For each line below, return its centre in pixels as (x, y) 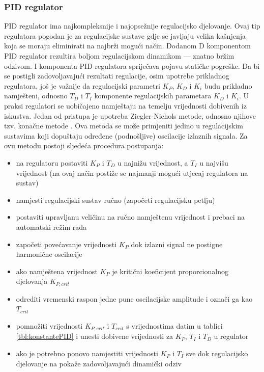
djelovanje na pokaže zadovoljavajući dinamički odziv (99, 363)
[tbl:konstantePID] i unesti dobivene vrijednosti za (95, 336)
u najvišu (214, 162)
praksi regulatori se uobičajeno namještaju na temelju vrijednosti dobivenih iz (125, 105)
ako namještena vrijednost (57, 271)
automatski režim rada (51, 227)
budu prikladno (228, 85)
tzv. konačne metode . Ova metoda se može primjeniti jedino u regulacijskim (124, 126)
